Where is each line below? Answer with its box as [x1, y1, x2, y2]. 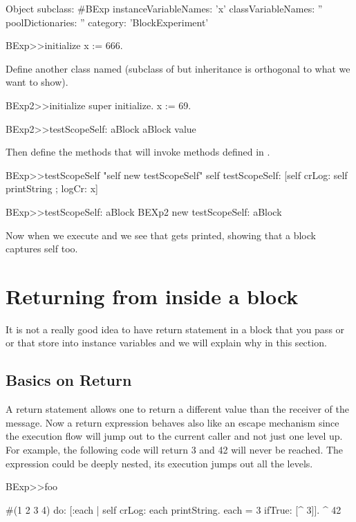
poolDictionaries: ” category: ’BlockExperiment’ [6, 15, 209, 29]
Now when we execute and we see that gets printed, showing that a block [6, 227, 316, 242]
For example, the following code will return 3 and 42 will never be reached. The [6, 442, 344, 457]
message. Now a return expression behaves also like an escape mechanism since [6, 415, 339, 429]
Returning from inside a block [6, 281, 299, 310]
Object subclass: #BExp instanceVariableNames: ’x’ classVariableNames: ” [6, 1, 323, 15]
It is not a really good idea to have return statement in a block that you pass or [6, 321, 345, 336]
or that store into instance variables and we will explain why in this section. [6, 335, 327, 350]
